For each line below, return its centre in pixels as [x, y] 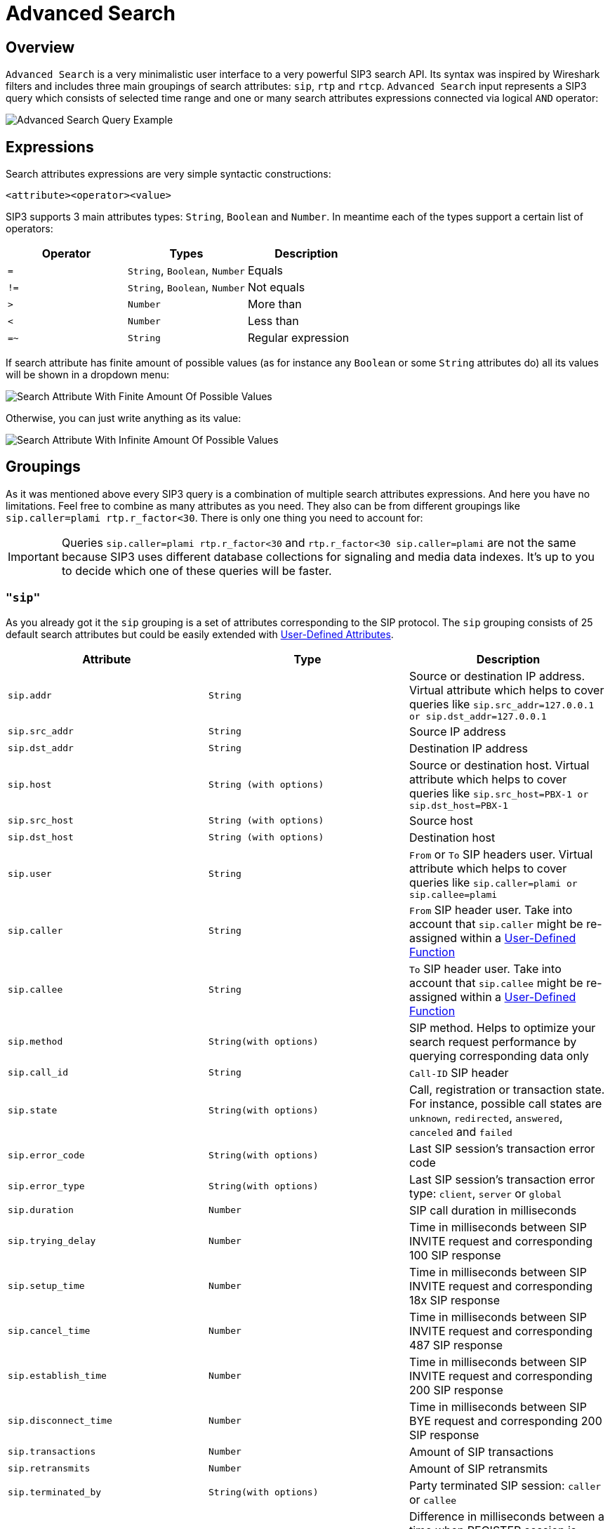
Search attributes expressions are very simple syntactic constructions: [168, 174]
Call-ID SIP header [459, 1072]
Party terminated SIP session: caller [505, 1485]
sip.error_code [46, 1156]
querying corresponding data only [499, 1055]
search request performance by [493, 1041]
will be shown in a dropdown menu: [88, 375]
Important [33, 556]
